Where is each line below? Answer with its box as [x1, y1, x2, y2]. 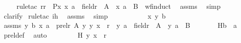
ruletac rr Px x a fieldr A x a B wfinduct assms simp [16, 1, 221, 11]
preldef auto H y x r [3, 29, 107, 40]
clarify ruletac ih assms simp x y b [3, 10, 166, 21]
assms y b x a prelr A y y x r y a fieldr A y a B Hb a [3, 20, 237, 30]
